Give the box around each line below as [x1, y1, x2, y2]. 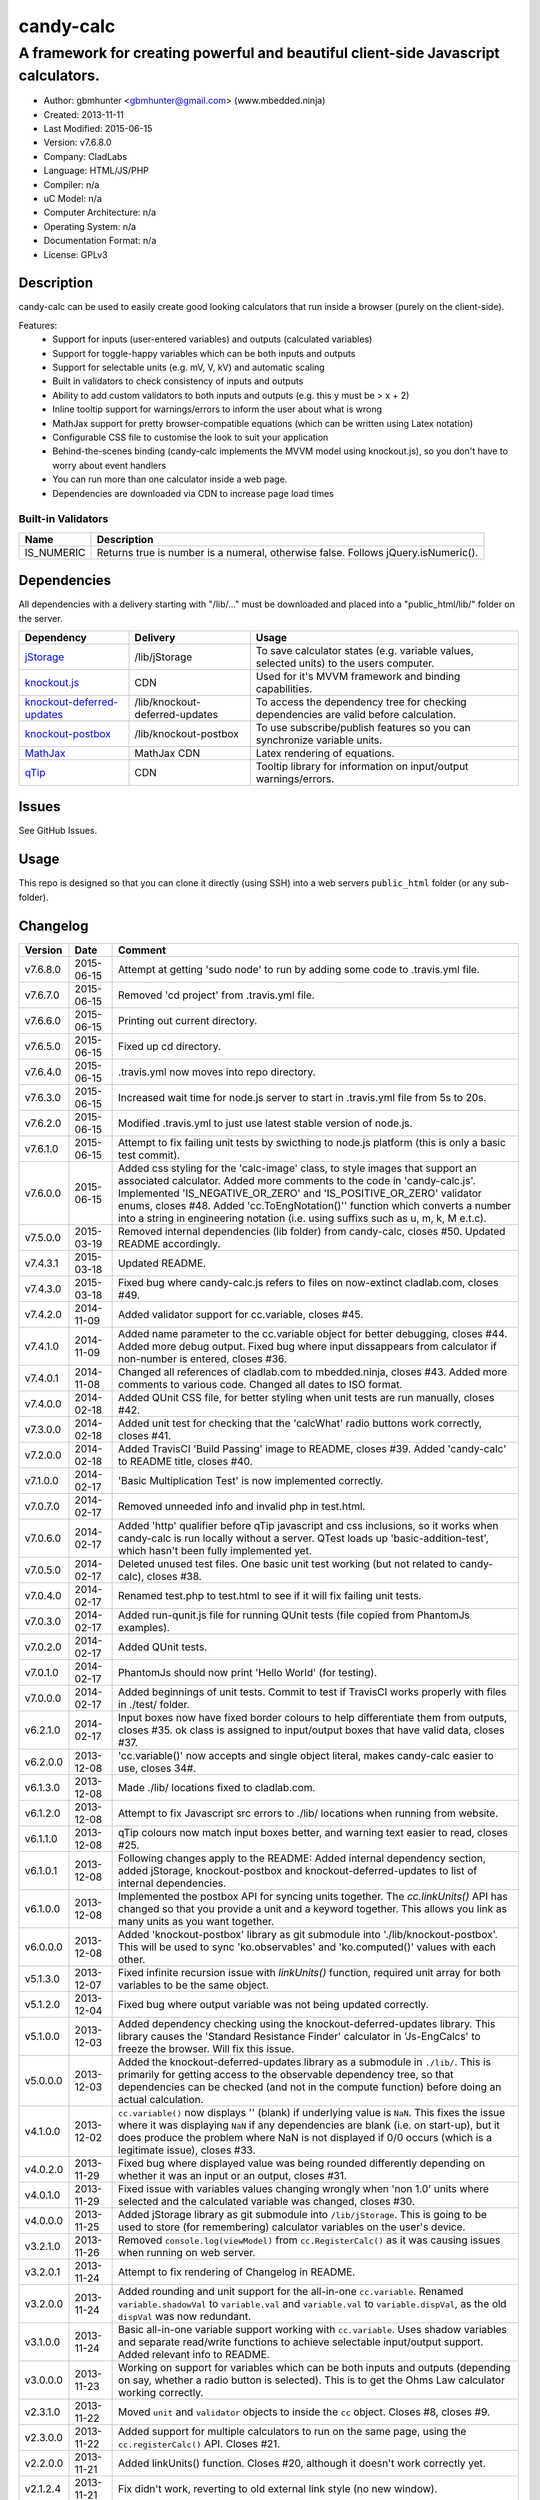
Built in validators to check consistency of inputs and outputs [52, 375, 304, 387]
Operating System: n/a [43, 220, 137, 232]
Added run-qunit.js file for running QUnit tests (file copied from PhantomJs [118, 1608, 470, 1622]
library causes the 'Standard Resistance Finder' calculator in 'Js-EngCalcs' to [118, 2029, 481, 2043]
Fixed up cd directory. [118, 1039, 222, 1053]
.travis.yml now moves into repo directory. [118, 1065, 316, 1079]
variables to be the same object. [118, 1978, 270, 1992]
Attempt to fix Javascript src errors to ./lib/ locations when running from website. [118, 1806, 499, 1820]
